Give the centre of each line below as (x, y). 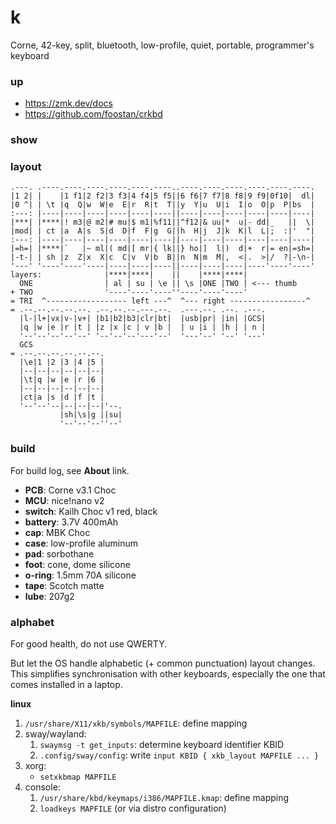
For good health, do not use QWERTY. (89, 644)
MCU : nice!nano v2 (64, 500)
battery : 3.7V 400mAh (71, 522)
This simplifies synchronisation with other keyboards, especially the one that (168, 674)
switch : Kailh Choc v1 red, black (91, 511)
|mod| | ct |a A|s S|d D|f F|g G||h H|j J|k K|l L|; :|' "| (162, 231)
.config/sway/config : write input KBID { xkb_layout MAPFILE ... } (179, 755)
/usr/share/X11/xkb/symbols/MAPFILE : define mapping (136, 723)
